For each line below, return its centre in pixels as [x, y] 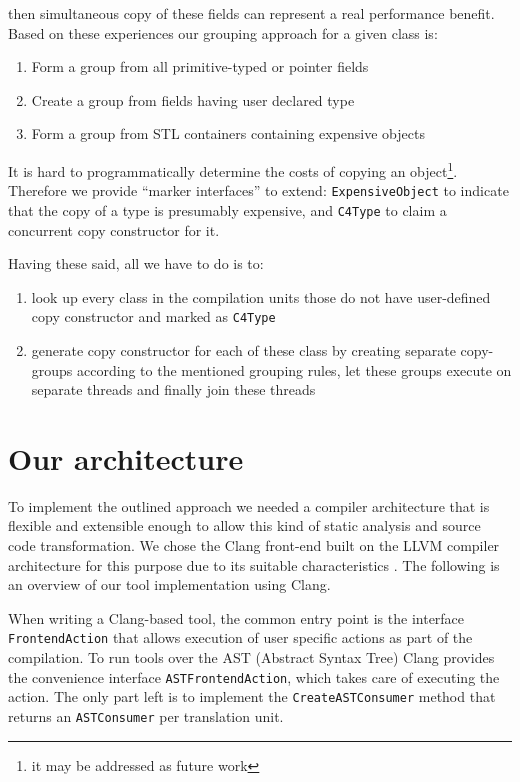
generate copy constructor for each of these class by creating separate [243, 349]
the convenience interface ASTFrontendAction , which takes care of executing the [254, 676]
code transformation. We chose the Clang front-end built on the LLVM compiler [254, 545]
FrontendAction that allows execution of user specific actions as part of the [240, 637]
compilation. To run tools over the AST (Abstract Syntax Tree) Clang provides [251, 657]
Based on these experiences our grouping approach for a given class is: [223, 32]
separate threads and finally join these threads [173, 389]
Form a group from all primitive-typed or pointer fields [200, 66]
